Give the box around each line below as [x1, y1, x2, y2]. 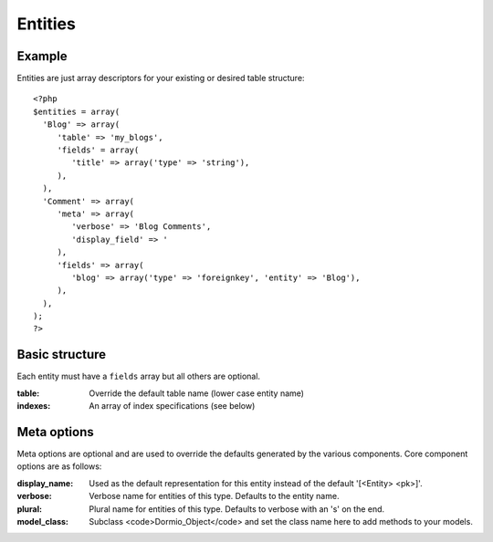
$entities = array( [33, 106, 121, 117]
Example [16, 48, 68, 64]
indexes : [16, 401, 51, 412]
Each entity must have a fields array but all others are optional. [16, 370, 260, 382]
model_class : [16, 516, 68, 527]
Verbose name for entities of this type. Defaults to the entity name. [89, 491, 340, 502]
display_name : [16, 477, 74, 488]
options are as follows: [16, 461, 102, 472]
